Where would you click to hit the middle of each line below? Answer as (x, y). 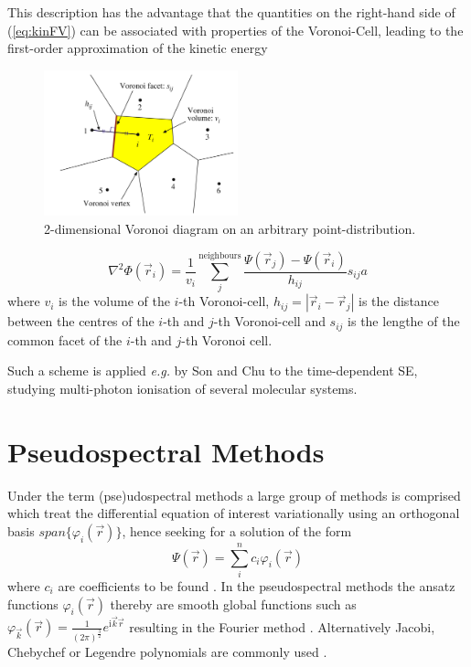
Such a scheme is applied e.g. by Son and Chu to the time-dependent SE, (213, 371)
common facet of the (65, 339)
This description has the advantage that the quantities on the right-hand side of (231, 12)
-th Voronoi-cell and (269, 321)
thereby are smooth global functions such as (233, 603)
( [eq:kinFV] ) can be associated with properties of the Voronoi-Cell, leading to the (235, 30)
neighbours (220, 256)
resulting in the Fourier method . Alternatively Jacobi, (282, 626)
